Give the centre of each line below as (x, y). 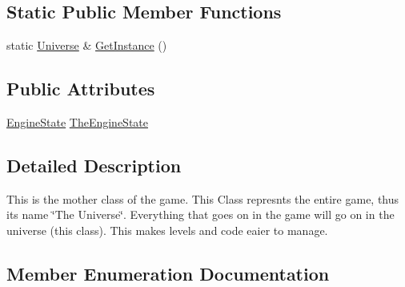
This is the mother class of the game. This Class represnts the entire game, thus (203, 198)
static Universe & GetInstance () (87, 45)
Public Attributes (81, 89)
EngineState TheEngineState (77, 122)
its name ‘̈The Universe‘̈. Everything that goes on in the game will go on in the (200, 214)
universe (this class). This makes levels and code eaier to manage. (167, 230)
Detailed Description (94, 165)
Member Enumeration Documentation (168, 273)
